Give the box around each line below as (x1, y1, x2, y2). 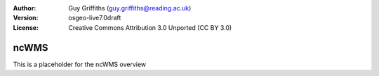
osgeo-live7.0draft (68, 14, 121, 22)
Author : (13, 4, 36, 12)
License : (13, 23, 39, 31)
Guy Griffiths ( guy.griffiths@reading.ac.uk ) (68, 4, 192, 12)
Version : (13, 14, 39, 22)
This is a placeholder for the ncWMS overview (13, 60, 147, 68)
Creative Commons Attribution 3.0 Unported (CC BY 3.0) (68, 23, 232, 31)
